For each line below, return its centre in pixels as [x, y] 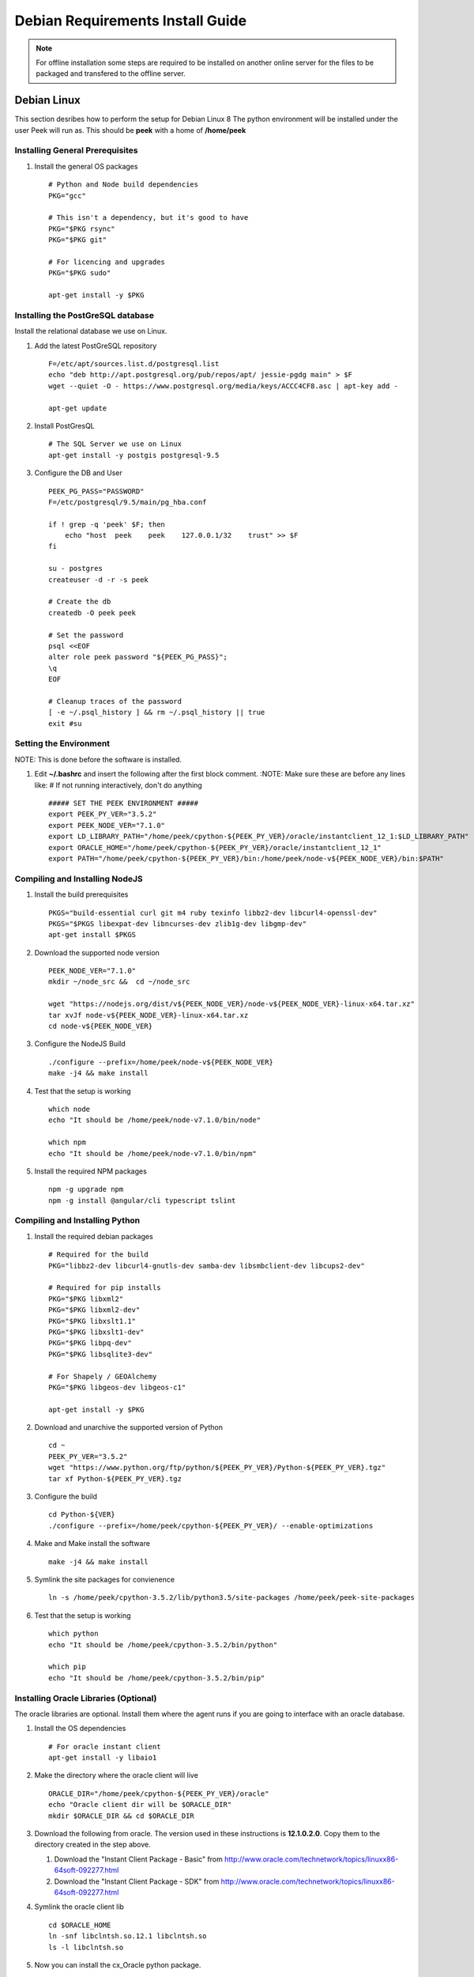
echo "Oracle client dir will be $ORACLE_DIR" [140, 1805]
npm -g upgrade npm [86, 1189]
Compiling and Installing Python [77, 1220]
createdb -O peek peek [92, 612]
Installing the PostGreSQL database [84, 315]
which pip [67, 1667]
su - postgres [75, 569]
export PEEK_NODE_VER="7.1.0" [107, 825]
